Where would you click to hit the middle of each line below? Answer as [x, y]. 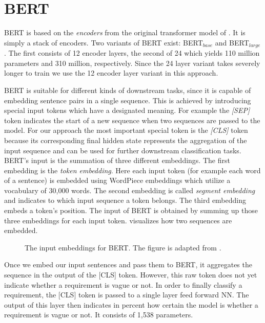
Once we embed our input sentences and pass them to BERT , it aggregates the [128, 264]
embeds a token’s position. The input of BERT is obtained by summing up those [131, 210]
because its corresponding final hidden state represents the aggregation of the [126, 140]
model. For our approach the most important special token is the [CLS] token [126, 130]
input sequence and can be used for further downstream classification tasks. [123, 150]
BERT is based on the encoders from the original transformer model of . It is [125, 32]
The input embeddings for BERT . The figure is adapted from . [123, 247]
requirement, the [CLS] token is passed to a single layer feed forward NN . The [127, 295]
